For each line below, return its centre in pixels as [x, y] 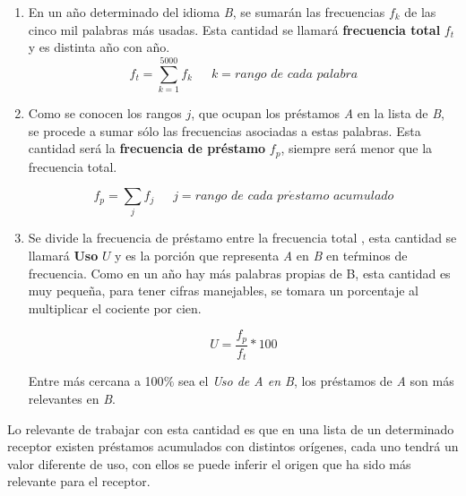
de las [420, 12]
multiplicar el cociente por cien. [115, 308]
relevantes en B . [72, 398]
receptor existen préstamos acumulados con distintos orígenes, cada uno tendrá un [233, 446]
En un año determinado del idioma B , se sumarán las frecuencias [207, 12]
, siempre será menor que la [357, 148]
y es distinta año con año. [99, 47]
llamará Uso [63, 256]
